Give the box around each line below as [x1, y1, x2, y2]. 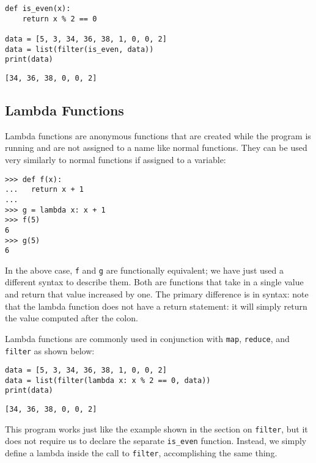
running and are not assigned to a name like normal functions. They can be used [5, 141, 307, 154]
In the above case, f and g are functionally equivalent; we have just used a [5, 263, 284, 276]
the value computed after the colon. [5, 312, 138, 324]
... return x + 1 [5, 185, 84, 194]
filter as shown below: [5, 344, 95, 357]
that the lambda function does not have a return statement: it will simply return [5, 299, 307, 312]
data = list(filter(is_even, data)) [5, 45, 154, 54]
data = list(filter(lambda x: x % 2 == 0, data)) [5, 376, 211, 385]
